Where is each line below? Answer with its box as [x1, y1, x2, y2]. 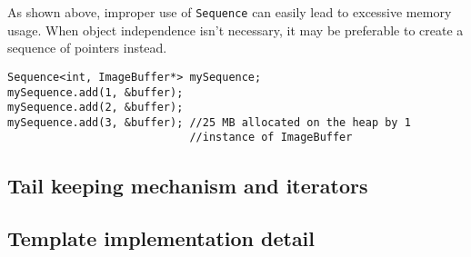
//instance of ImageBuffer [189, 131, 353, 144]
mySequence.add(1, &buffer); [7, 85, 184, 99]
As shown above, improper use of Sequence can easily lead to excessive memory [7, 3, 452, 21]
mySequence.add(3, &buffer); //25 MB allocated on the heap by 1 [7, 115, 411, 129]
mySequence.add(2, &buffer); [7, 101, 184, 114]
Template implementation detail [7, 224, 316, 252]
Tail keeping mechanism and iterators [7, 171, 368, 199]
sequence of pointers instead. [7, 38, 167, 57]
